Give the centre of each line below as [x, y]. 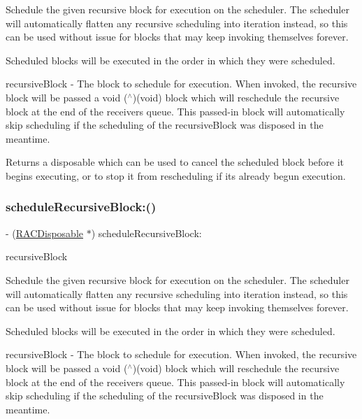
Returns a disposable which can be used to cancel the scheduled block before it [175, 162]
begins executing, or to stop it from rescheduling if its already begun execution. [176, 175]
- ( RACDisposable [44, 233]
